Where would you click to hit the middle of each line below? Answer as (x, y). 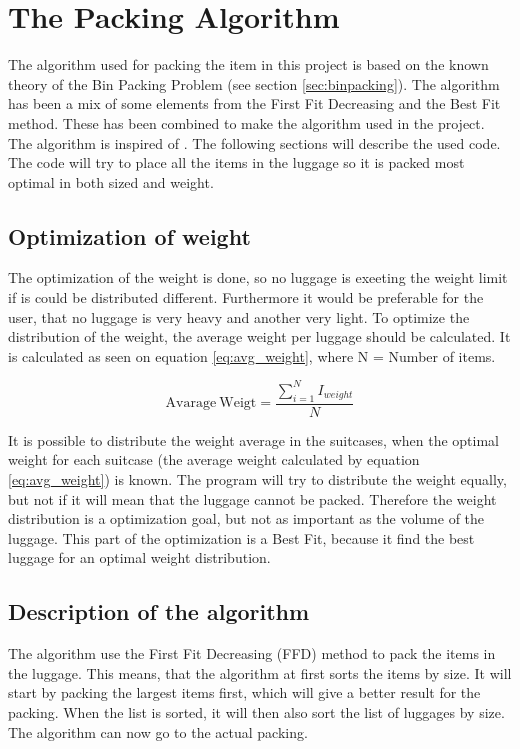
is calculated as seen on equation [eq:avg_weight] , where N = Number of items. (252, 355)
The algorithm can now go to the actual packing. (158, 731)
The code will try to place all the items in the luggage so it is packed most (236, 162)
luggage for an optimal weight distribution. (139, 557)
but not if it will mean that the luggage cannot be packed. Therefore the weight (252, 498)
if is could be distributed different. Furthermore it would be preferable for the (246, 297)
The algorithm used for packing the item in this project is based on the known (248, 64)
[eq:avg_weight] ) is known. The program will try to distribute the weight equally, (257, 478)
